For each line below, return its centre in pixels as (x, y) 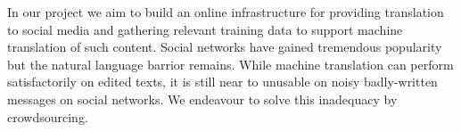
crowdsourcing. (48, 116)
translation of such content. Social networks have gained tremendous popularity (225, 47)
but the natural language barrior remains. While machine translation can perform (230, 64)
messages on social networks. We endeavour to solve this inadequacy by (202, 99)
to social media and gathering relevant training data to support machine (205, 29)
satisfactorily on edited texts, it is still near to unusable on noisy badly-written (222, 82)
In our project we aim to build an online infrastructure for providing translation (226, 12)
